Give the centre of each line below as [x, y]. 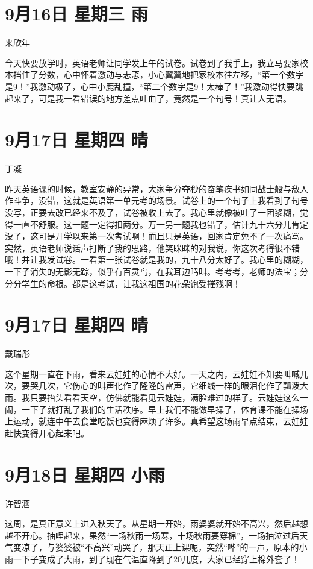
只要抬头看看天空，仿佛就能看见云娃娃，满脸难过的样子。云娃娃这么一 [169, 398]
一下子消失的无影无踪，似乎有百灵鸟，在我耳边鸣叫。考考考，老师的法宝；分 [156, 271]
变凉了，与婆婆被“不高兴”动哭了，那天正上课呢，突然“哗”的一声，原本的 [156, 547]
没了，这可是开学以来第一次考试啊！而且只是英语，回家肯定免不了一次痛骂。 [156, 236]
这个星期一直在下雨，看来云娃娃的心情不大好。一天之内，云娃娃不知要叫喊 [152, 373]
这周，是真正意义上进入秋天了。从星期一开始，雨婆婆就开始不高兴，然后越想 [156, 523]
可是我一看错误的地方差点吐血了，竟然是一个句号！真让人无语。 [165, 98]
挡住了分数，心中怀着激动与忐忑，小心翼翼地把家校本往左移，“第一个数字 [158, 74]
